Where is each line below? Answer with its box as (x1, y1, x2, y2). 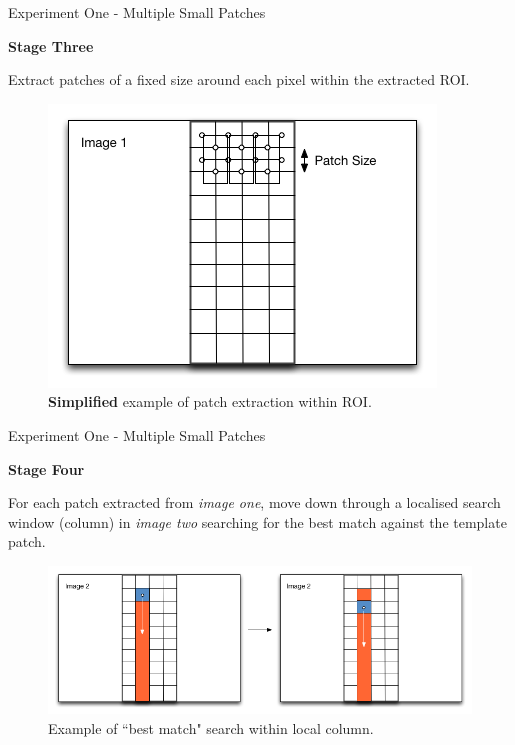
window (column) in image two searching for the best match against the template (8, 511, 507, 532)
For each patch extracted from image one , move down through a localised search (8, 492, 501, 513)
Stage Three (8, 35, 94, 56)
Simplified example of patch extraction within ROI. (48, 391, 372, 412)
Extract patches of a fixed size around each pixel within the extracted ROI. (8, 69, 470, 90)
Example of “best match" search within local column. (48, 717, 374, 738)
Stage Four (8, 458, 85, 479)
